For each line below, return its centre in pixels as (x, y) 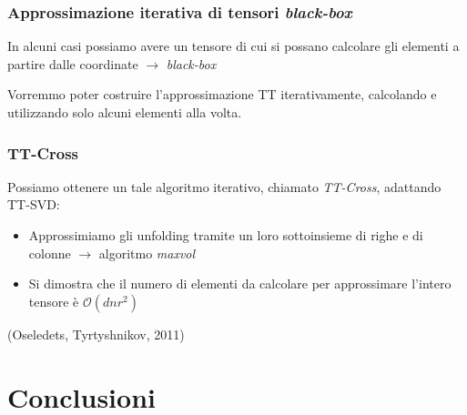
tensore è (54, 301)
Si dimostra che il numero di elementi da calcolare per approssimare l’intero (240, 283)
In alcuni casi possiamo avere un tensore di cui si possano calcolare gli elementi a (233, 46)
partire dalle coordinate (73, 63)
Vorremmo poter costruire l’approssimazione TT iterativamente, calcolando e (222, 94)
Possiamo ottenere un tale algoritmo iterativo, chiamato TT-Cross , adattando (224, 186)
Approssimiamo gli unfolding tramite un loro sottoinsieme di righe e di (226, 235)
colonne (50, 253)
